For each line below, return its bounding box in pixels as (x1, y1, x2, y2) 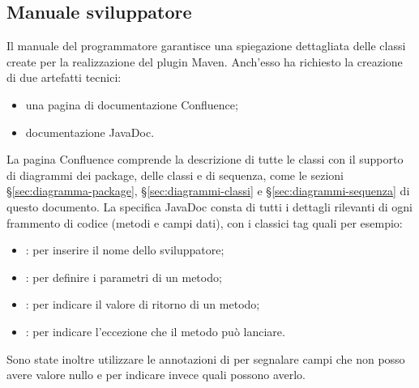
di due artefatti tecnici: (6, 69, 122, 86)
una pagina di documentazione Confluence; (25, 96, 238, 113)
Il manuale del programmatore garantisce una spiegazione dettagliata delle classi (6, 37, 406, 54)
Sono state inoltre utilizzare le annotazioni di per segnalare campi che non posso (6, 350, 405, 367)
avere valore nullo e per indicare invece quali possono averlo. (6, 366, 306, 383)
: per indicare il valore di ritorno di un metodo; (25, 296, 260, 313)
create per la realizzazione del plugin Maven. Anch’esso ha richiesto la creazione (6, 53, 403, 70)
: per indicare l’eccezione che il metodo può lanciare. (25, 322, 285, 339)
